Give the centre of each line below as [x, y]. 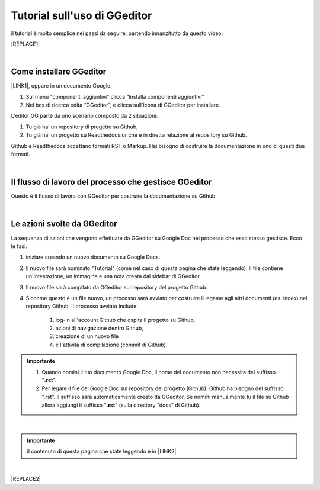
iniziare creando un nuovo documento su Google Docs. [93, 257]
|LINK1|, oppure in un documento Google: [61, 86]
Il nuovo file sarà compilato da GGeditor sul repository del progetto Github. [116, 287]
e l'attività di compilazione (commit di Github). [111, 345]
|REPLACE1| [25, 44]
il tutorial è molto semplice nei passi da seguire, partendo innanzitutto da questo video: [117, 33]
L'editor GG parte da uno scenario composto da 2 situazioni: [84, 116]
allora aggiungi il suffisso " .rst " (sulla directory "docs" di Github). [121, 405]
